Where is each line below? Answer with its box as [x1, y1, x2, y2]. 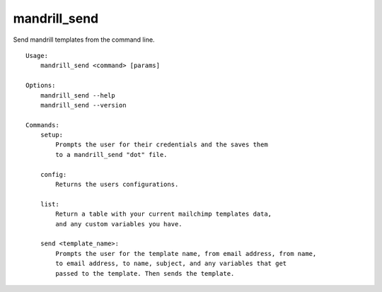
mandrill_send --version [40, 101, 127, 109]
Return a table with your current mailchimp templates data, [55, 210, 272, 218]
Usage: [25, 52, 49, 59]
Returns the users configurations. [55, 180, 179, 189]
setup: [40, 131, 64, 139]
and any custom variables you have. [55, 220, 183, 228]
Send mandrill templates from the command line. [13, 35, 155, 44]
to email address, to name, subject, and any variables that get [55, 259, 287, 268]
